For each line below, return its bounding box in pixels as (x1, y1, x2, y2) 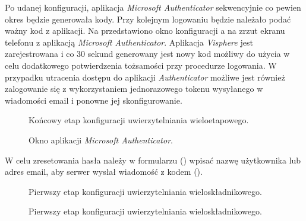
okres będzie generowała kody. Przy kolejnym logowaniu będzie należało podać (5, 12, 291, 25)
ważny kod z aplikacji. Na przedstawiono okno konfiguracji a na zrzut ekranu (5, 24, 285, 37)
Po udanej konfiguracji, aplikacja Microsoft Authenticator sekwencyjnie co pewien (5, 1, 301, 13)
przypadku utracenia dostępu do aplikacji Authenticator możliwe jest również (5, 71, 285, 83)
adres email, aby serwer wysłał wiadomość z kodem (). (5, 165, 203, 178)
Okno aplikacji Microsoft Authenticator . (29, 133, 173, 146)
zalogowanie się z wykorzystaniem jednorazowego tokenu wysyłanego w (5, 82, 263, 95)
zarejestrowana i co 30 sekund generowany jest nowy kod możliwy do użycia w (5, 47, 290, 60)
